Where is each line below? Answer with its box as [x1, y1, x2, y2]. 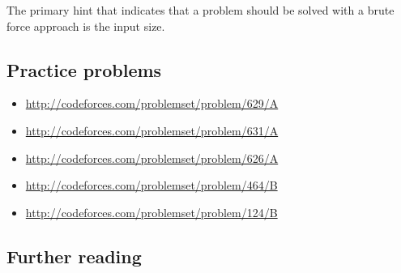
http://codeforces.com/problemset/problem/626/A [25, 149, 279, 166]
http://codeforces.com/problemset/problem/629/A [25, 95, 279, 112]
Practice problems [6, 57, 162, 82]
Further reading [6, 243, 142, 268]
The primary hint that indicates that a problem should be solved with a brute [6, 2, 395, 18]
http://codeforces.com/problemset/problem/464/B [25, 177, 278, 194]
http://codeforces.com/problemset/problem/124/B [25, 203, 278, 220]
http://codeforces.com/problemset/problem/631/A [25, 122, 279, 139]
